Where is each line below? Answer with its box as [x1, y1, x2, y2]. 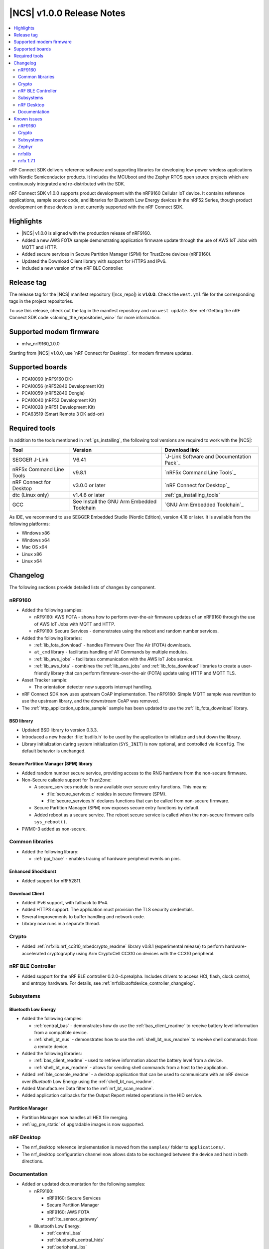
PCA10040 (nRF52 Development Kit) [21, 397, 97, 403]
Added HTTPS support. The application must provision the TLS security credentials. [21, 907, 194, 913]
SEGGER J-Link [12, 456, 49, 463]
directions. [21, 1158, 44, 1164]
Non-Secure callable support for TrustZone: [21, 777, 112, 783]
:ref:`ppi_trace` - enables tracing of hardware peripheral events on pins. [34, 856, 181, 862]
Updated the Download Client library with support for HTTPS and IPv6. [21, 258, 167, 264]
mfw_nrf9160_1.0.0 [21, 341, 60, 347]
